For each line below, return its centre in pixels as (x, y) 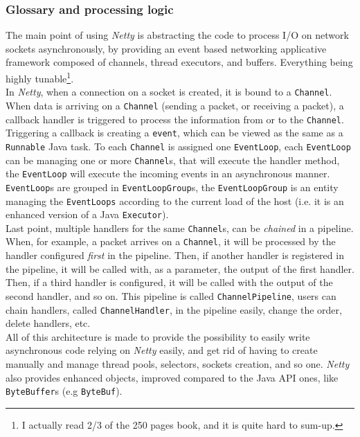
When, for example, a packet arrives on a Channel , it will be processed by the (171, 241)
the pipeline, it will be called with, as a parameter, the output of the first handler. (180, 268)
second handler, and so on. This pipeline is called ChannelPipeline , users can (171, 295)
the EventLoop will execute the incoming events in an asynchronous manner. (168, 173)
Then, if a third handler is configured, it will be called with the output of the (169, 282)
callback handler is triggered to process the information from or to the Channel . (175, 119)
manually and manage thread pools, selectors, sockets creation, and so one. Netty (178, 364)
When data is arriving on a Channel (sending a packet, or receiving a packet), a (175, 105)
